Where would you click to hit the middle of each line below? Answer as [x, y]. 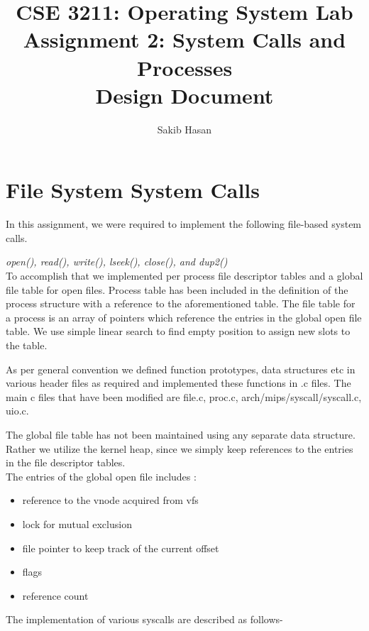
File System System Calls [133, 190]
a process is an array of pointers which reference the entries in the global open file [184, 317]
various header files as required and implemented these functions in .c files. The [178, 383]
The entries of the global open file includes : [101, 476]
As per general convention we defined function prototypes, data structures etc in [181, 369]
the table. [27, 345]
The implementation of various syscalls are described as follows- [144, 619]
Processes [184, 67]
